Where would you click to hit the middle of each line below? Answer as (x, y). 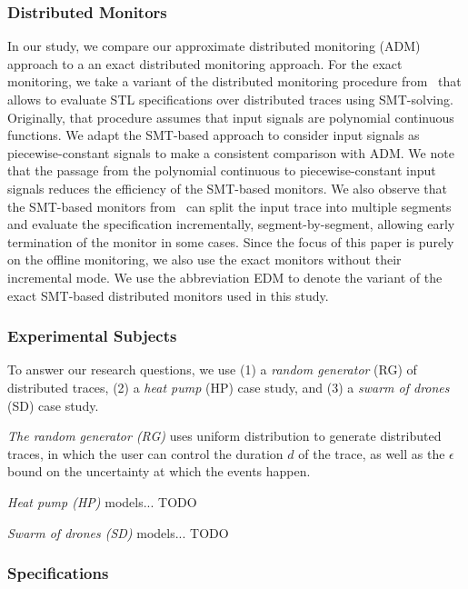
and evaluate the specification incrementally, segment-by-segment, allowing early (231, 224)
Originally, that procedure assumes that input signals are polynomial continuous (231, 117)
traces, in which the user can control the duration (145, 453)
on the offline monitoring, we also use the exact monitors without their (204, 260)
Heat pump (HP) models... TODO (102, 501)
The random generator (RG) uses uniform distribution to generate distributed (224, 436)
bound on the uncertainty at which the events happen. (159, 471)
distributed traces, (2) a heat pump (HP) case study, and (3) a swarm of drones (229, 387)
